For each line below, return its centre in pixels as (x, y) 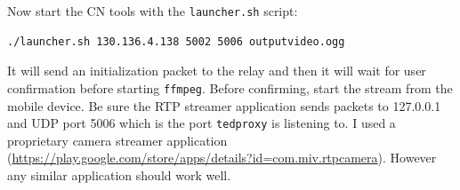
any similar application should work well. (119, 174)
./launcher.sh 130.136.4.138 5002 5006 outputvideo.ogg (176, 41)
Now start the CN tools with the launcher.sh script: (153, 11)
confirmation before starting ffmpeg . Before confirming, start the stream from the (230, 87)
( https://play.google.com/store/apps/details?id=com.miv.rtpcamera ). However (222, 158)
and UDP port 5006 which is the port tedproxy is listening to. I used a (202, 123)
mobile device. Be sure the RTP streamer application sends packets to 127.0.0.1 (224, 105)
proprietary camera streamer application (117, 140)
